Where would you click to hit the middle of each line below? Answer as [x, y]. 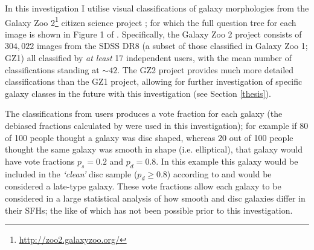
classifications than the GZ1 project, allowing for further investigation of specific [154, 81]
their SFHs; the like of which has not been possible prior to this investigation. [149, 210]
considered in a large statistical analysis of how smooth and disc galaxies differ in [155, 198]
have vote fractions [40, 161]
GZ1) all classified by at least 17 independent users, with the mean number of [149, 58]
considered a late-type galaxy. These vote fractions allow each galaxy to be [143, 186]
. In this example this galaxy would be [227, 161]
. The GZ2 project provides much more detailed [206, 69]
